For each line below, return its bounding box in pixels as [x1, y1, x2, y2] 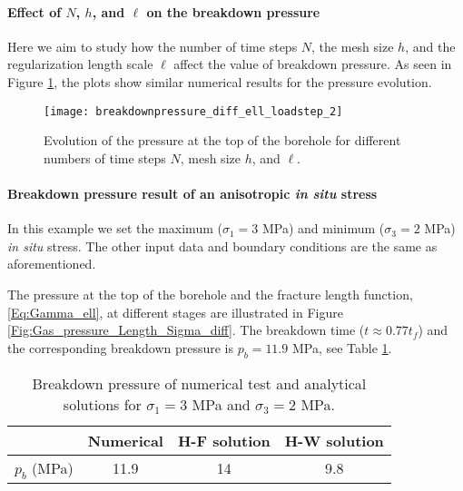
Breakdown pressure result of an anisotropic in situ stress [7, 184, 378, 203]
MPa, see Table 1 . [291, 338, 392, 357]
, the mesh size [311, 36, 394, 55]
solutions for [63, 393, 142, 415]
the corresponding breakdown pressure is [7, 338, 234, 357]
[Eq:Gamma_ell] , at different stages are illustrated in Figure [7, 302, 343, 321]
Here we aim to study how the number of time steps [7, 36, 298, 55]
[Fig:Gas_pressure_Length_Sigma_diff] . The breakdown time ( [7, 320, 365, 339]
